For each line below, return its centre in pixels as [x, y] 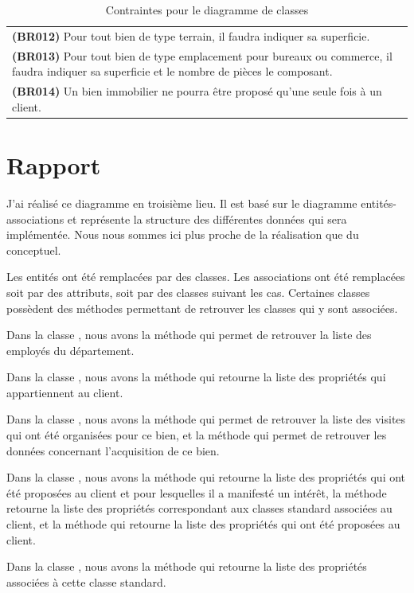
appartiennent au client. [65, 392]
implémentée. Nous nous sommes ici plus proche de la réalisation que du [183, 234]
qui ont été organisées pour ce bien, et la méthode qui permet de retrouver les [197, 435]
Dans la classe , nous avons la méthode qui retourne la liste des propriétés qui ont [206, 477]
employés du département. [70, 350]
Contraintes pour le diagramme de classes [207, 10]
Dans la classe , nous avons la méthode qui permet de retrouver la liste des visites [206, 419]
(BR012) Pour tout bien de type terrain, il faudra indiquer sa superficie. [191, 35]
